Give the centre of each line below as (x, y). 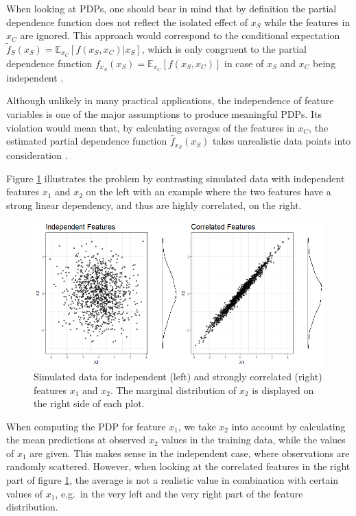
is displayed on (283, 390)
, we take (197, 426)
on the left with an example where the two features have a (209, 192)
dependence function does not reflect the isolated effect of (127, 22)
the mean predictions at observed (76, 440)
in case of (244, 63)
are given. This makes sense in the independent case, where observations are (190, 453)
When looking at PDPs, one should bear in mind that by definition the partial (171, 8)
